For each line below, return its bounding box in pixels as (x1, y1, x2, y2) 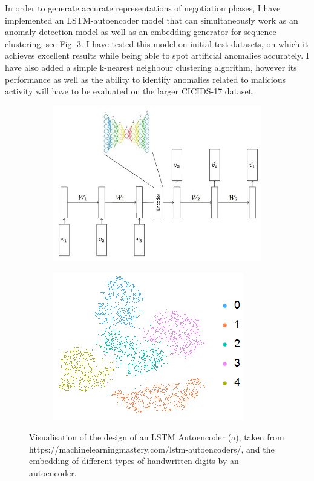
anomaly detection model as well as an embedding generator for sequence (5, 25, 276, 38)
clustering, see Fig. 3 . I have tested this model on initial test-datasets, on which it (5, 37, 309, 50)
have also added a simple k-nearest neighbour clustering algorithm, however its (5, 61, 297, 73)
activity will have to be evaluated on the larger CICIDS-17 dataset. (5, 85, 255, 97)
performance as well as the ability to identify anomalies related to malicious (5, 73, 286, 85)
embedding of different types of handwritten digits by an (29, 454, 239, 467)
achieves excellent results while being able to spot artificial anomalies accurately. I (5, 49, 309, 62)
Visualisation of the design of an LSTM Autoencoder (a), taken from (29, 431, 284, 443)
